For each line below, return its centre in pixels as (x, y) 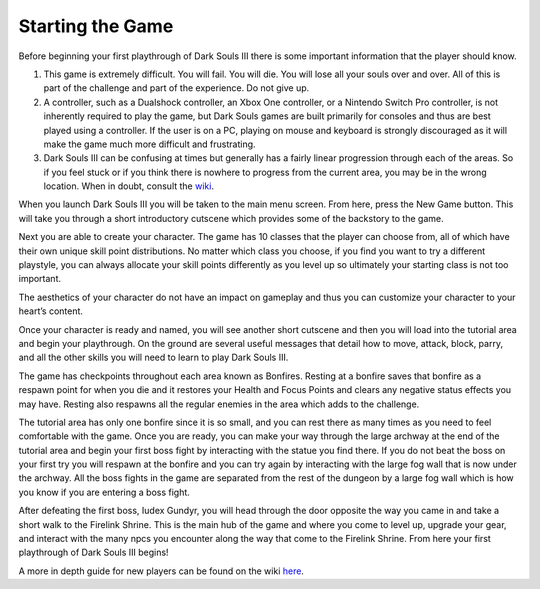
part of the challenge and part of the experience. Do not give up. (176, 88)
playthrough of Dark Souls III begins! (93, 552)
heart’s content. (51, 311)
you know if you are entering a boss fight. (104, 492)
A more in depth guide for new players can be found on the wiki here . (161, 571)
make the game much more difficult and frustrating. (149, 144)
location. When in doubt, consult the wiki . (129, 186)
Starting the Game (96, 26)
